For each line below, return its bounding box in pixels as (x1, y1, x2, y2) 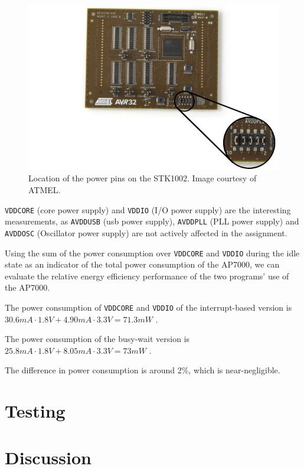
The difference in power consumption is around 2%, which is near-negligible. (5, 364, 280, 376)
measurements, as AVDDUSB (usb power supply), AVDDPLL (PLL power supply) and (5, 215, 299, 227)
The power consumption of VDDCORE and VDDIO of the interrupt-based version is (5, 301, 292, 314)
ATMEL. (28, 184, 61, 196)
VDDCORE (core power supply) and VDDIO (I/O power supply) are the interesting (5, 203, 291, 216)
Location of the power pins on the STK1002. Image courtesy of (28, 172, 257, 184)
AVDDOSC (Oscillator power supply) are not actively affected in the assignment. (5, 226, 287, 239)
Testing (5, 399, 66, 423)
